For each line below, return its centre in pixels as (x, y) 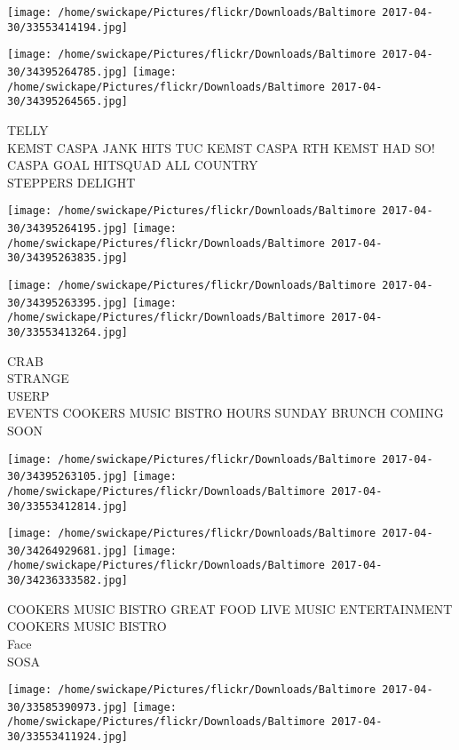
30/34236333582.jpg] (68, 581)
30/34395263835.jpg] (68, 258)
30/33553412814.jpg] (68, 506)
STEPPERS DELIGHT (71, 182)
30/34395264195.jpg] (68, 228)
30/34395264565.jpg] (68, 102)
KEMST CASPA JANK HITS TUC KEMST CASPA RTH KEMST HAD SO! (221, 147)
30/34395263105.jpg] (68, 477)
